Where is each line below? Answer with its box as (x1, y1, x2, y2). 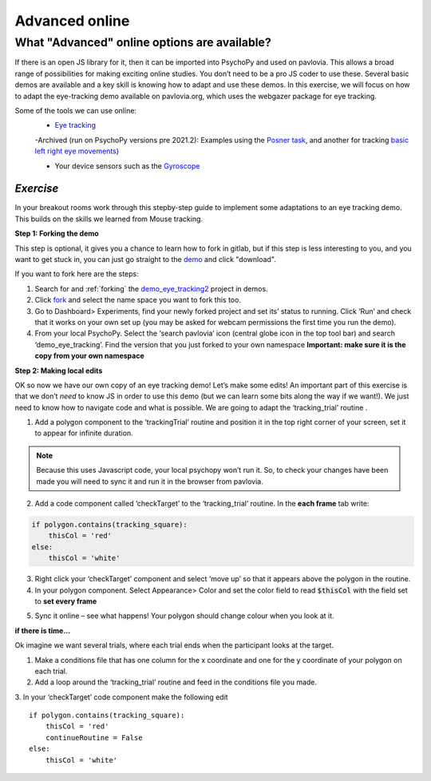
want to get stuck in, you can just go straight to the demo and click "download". (14, 254, 277, 264)
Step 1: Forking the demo (14, 228, 99, 239)
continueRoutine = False (45, 733, 143, 742)
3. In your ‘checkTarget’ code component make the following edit (14, 692, 228, 702)
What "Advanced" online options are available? (14, 35, 271, 50)
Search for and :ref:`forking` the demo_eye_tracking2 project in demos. (34, 283, 268, 293)
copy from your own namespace (34, 351, 145, 361)
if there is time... (14, 625, 71, 635)
